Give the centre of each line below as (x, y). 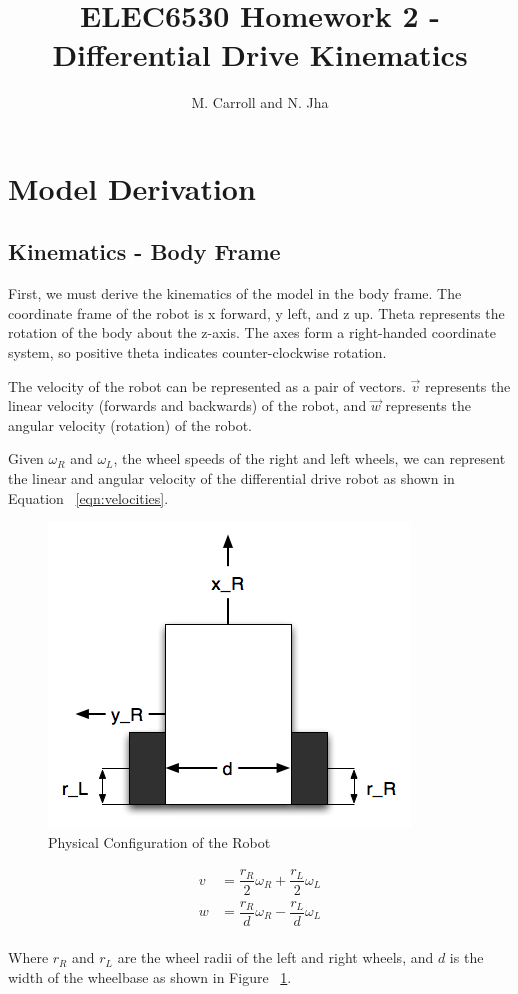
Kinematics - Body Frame (144, 251)
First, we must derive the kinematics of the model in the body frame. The (235, 293)
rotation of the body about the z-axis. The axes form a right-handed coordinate (252, 332)
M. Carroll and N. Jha (260, 102)
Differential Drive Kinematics (260, 54)
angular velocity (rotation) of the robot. (130, 424)
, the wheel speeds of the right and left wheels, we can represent (309, 458)
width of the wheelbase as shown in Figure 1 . (150, 976)
